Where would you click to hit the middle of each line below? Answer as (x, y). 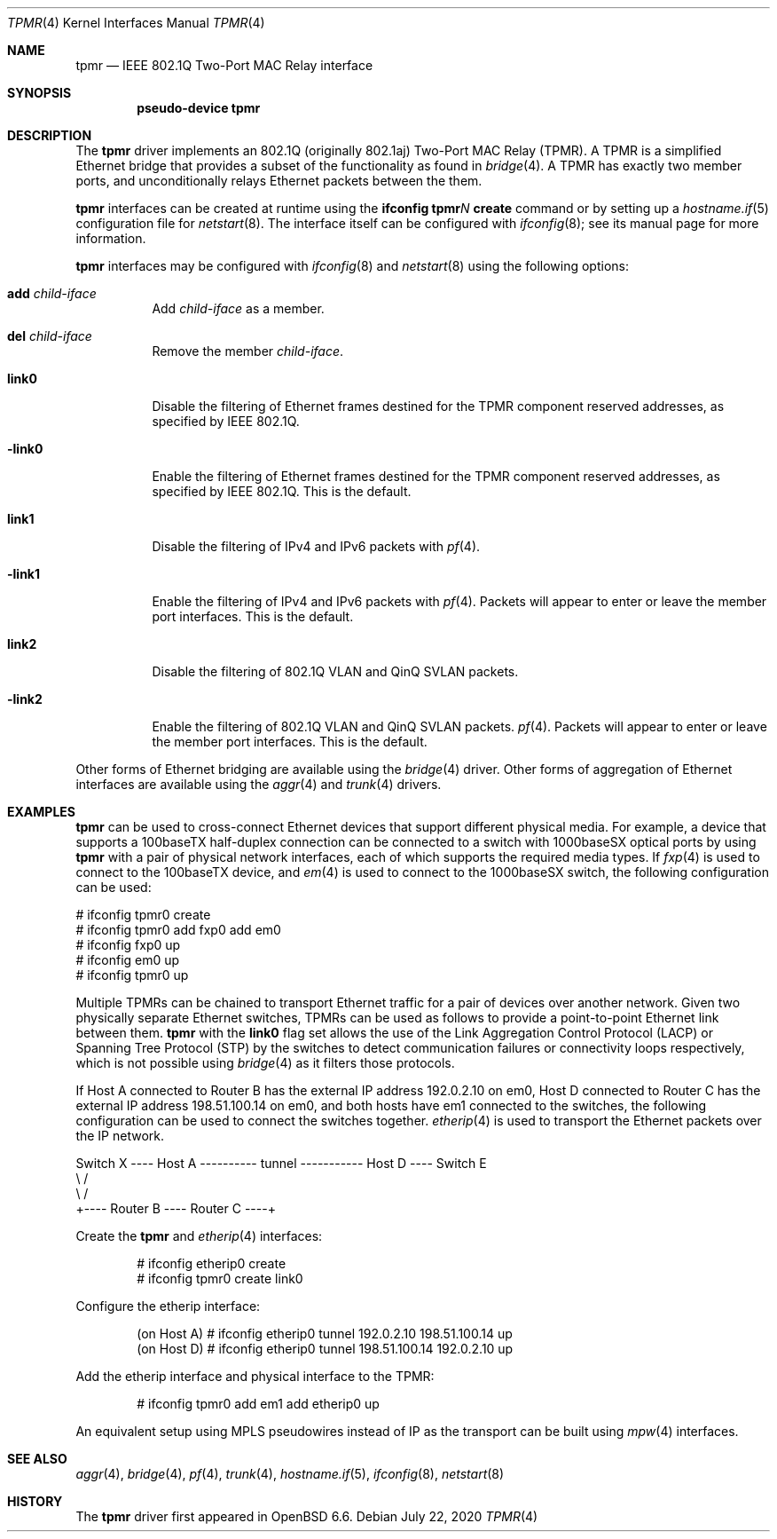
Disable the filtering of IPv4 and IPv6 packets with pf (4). (316, 546)
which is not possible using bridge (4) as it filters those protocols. (265, 1063)
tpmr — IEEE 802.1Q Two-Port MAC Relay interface (224, 65)
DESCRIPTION (50, 135)
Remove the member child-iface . (248, 351)
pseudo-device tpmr (199, 108)
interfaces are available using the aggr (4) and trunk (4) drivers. (259, 784)
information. (111, 238)
